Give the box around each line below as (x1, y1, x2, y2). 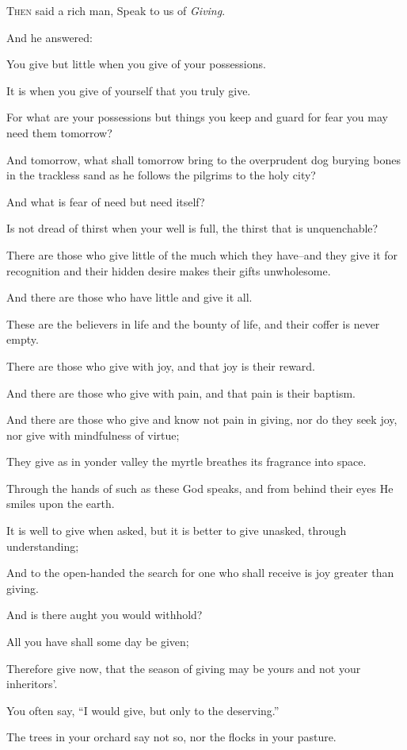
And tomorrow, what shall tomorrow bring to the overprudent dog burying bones (6, 151, 401, 167)
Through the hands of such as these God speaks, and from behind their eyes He (6, 479, 394, 496)
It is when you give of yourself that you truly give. (6, 82, 251, 98)
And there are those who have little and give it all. (6, 289, 253, 306)
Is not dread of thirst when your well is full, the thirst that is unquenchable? (6, 220, 378, 237)
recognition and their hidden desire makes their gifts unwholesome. (6, 262, 331, 279)
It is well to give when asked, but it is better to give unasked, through (6, 522, 347, 539)
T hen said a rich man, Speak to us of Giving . (6, 2, 226, 18)
